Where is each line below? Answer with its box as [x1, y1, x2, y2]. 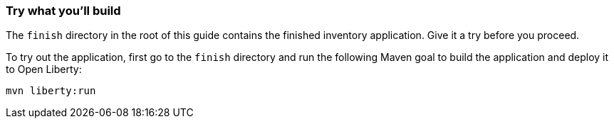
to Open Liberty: [6, 63, 82, 76]
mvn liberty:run [6, 85, 96, 97]
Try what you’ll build [6, 4, 121, 18]
